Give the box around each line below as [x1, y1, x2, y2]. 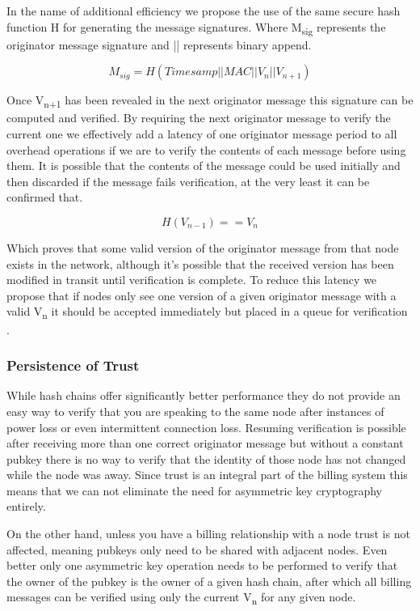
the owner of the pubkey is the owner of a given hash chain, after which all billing [6, 572, 412, 589]
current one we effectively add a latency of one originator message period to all [6, 125, 397, 142]
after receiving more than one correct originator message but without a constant [6, 435, 404, 452]
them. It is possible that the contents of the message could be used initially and [6, 157, 401, 174]
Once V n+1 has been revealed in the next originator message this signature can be [6, 91, 414, 111]
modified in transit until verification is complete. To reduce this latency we [6, 271, 377, 288]
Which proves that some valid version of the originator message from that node [6, 240, 399, 256]
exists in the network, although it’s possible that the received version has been [6, 255, 394, 272]
